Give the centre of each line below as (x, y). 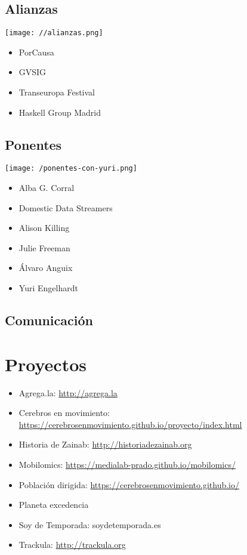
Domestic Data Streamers (66, 207)
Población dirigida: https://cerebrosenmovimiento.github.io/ (129, 484)
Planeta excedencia (54, 505)
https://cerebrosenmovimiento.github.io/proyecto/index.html (130, 424)
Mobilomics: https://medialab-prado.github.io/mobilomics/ (127, 464)
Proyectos (46, 364)
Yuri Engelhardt (48, 288)
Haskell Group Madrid (60, 112)
